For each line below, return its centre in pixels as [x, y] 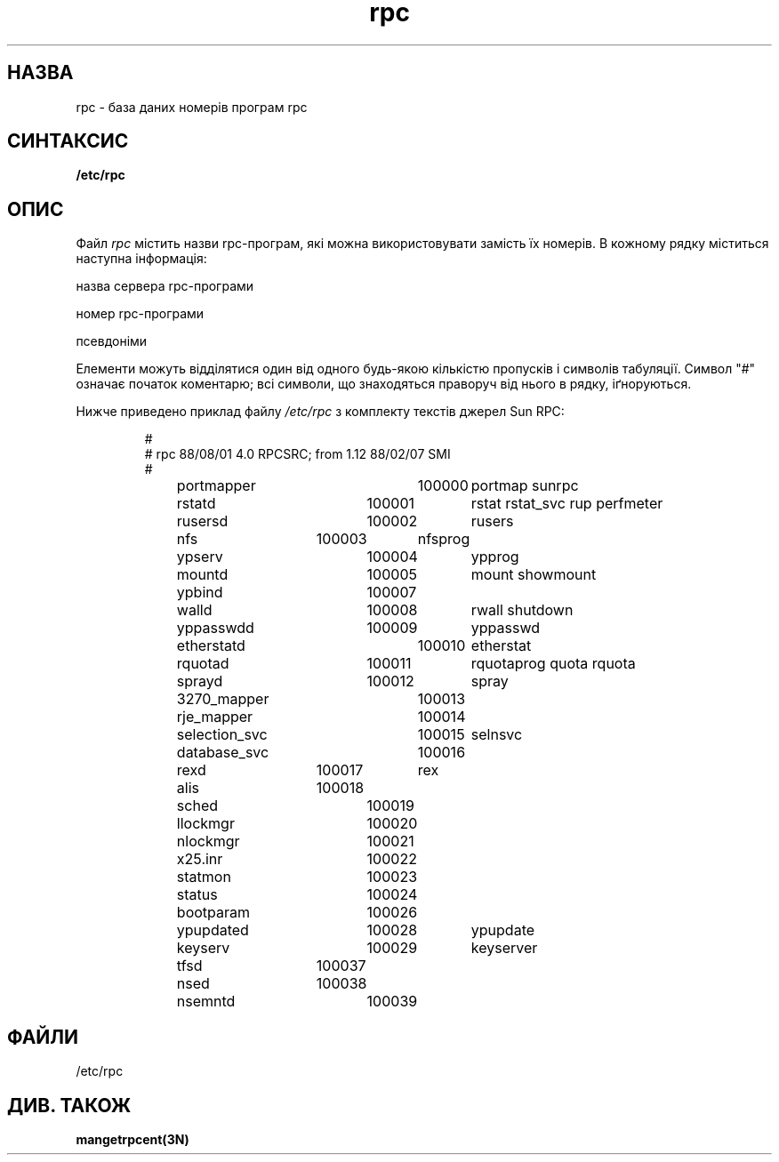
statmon [204, 877]
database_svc [223, 753]
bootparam [213, 913]
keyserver [504, 948]
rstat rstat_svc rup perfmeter [567, 504]
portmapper [216, 486]
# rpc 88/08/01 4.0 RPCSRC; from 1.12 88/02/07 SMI [297, 454]
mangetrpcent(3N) [133, 1139]
